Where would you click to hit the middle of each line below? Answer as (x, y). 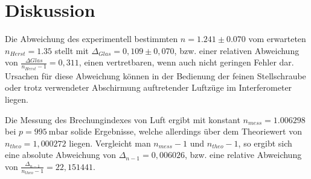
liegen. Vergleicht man (110, 143)
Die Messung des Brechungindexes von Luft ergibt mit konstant (123, 119)
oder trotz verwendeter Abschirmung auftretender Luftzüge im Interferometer (149, 87)
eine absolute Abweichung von (61, 155)
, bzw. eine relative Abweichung (243, 155)
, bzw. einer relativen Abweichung (237, 50)
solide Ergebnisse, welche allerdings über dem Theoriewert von (186, 131)
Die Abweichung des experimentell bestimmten (91, 39)
